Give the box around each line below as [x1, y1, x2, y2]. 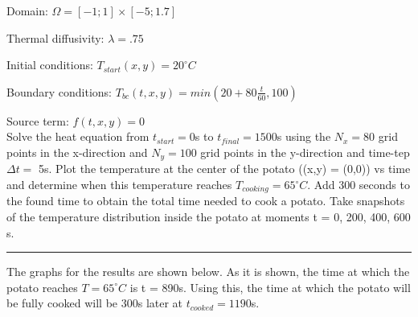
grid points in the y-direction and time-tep [200, 143, 410, 160]
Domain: [6, 2, 48, 19]
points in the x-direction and [6, 143, 148, 160]
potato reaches [6, 278, 78, 295]
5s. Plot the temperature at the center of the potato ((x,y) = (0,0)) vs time [39, 160, 411, 177]
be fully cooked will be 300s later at [6, 294, 183, 311]
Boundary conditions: [6, 83, 113, 100]
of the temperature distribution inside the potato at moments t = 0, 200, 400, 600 [6, 208, 411, 225]
